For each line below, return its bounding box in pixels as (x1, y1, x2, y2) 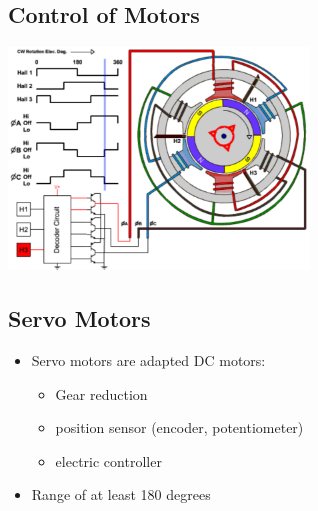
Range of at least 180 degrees (31, 484, 211, 505)
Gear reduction (55, 383, 148, 404)
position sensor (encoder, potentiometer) (55, 417, 304, 438)
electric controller (55, 450, 162, 471)
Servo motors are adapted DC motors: (31, 349, 266, 370)
